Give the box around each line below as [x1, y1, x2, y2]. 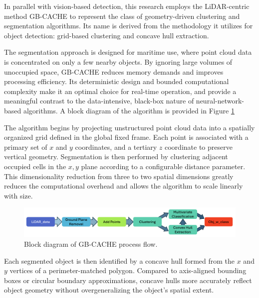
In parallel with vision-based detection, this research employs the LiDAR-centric [4, 1, 250, 11]
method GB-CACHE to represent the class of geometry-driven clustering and [4, 10, 240, 21]
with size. [4, 190, 33, 200]
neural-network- [196, 96, 244, 106]
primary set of [4, 141, 47, 152]
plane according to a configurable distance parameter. [81, 161, 246, 171]
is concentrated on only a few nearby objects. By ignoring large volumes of [4, 56, 233, 67]
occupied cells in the [4, 161, 66, 171]
